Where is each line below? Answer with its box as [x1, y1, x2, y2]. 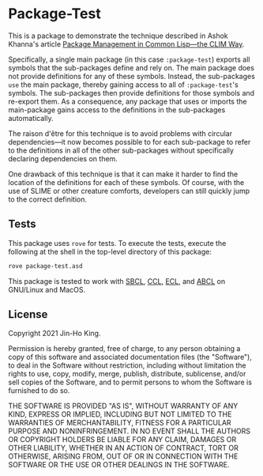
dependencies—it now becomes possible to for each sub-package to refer [8, 137, 251, 146]
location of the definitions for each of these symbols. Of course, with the [8, 177, 245, 187]
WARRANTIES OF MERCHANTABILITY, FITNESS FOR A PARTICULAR [8, 418, 231, 428]
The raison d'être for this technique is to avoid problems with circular [8, 128, 233, 138]
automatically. [8, 113, 54, 123]
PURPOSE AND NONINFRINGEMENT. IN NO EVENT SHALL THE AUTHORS [8, 426, 251, 436]
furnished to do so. [8, 386, 70, 395]
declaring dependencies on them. [8, 153, 118, 163]
